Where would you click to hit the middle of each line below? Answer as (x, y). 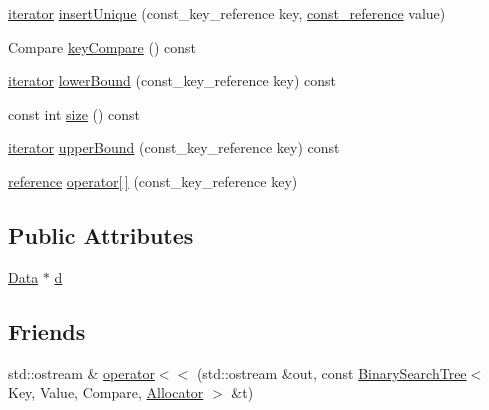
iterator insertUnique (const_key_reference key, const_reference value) (227, 13)
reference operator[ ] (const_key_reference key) (153, 180)
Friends (47, 330)
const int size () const (74, 113)
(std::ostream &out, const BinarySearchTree (331, 372)
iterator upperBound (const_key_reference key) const (174, 147)
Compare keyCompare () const (102, 46)
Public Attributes (101, 234)
